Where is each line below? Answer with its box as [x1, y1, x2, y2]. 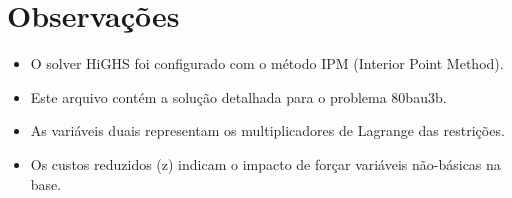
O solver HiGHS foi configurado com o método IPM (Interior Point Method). [30, 53, 504, 74]
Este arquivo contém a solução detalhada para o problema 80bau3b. [30, 86, 447, 107]
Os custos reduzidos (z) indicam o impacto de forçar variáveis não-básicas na [30, 153, 501, 174]
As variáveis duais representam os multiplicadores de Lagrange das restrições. [30, 120, 505, 141]
